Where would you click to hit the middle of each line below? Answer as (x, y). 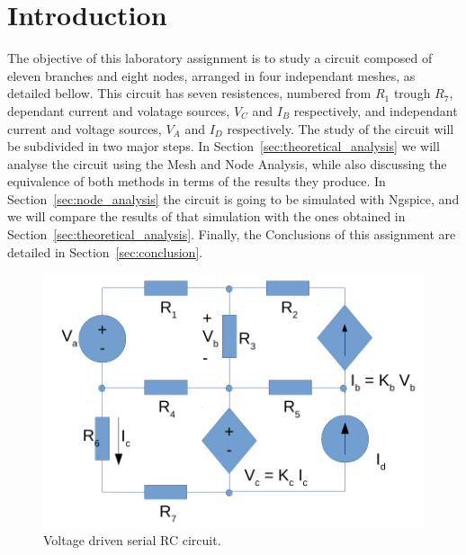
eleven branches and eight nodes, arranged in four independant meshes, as (211, 75)
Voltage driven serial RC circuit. (132, 540)
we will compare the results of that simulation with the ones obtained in (206, 216)
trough (412, 93)
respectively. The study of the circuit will (341, 128)
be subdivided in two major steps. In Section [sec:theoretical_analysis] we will (224, 146)
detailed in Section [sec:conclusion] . (105, 251)
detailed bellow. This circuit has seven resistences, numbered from (189, 93)
